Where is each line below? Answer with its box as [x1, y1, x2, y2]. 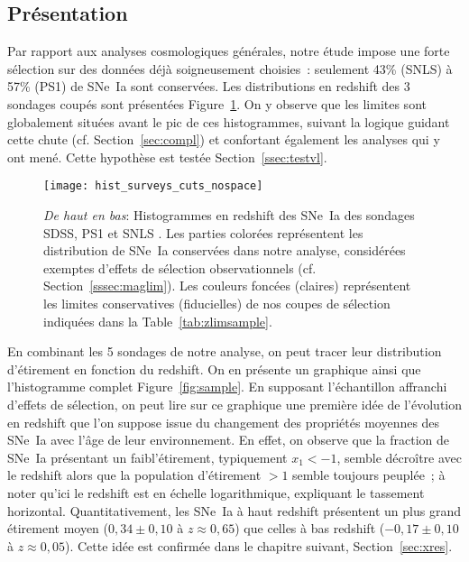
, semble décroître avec [336, 447, 462, 466]
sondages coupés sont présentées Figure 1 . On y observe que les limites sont [7, 94, 427, 113]
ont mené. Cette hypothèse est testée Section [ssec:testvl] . [7, 147, 327, 166]
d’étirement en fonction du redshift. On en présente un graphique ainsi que [7, 359, 421, 378]
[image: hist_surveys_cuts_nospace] [43, 180, 263, 193]
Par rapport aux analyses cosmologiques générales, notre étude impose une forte [7, 41, 450, 60]
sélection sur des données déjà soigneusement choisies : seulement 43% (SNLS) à [7, 59, 453, 78]
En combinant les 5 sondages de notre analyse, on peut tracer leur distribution [7, 342, 442, 361]
